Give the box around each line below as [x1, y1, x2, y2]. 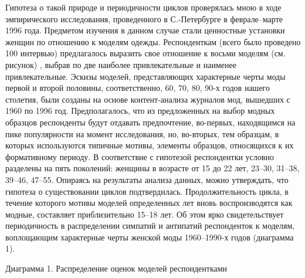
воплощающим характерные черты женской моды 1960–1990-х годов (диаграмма [5, 230, 294, 243]
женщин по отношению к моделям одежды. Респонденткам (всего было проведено [5, 35, 301, 48]
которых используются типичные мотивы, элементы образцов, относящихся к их [5, 139, 294, 151]
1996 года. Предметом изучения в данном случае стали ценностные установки [5, 24, 285, 36]
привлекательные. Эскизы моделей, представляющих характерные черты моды [5, 70, 286, 82]
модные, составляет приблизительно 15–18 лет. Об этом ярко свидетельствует [5, 208, 284, 220]
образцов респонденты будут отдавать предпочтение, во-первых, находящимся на [5, 116, 296, 128]
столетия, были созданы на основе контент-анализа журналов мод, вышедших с [5, 93, 290, 105]
